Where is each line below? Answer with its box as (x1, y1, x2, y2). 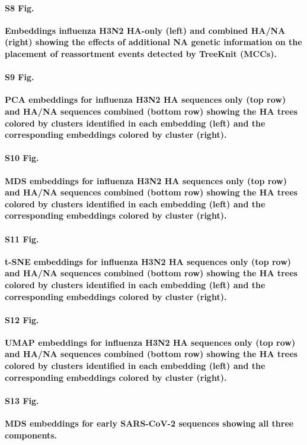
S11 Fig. (5, 232, 39, 245)
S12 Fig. (5, 313, 39, 326)
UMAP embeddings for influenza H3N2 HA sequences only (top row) (5, 336, 296, 348)
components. (5, 428, 57, 441)
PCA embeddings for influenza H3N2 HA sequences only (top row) (5, 93, 286, 106)
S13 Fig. (5, 394, 39, 406)
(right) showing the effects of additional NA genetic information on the (5, 36, 302, 48)
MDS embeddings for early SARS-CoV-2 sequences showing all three (5, 417, 294, 430)
